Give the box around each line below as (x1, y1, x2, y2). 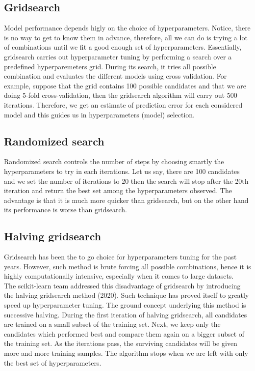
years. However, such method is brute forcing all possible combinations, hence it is (4, 261, 251, 271)
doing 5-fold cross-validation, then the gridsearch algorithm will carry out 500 (4, 90, 237, 100)
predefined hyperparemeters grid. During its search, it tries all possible (4, 61, 216, 71)
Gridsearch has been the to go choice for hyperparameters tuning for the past (4, 252, 237, 262)
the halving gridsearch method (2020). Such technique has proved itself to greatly (4, 290, 249, 300)
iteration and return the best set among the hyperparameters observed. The (4, 185, 232, 196)
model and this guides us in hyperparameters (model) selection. (4, 109, 195, 119)
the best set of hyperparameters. (4, 357, 102, 368)
